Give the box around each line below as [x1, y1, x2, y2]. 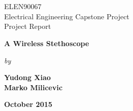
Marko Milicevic [4, 82, 63, 92]
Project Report [4, 21, 51, 31]
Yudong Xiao [4, 72, 51, 83]
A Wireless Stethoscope [4, 38, 89, 48]
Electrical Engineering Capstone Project [4, 11, 129, 21]
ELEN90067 [4, 1, 42, 12]
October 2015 [4, 99, 52, 109]
